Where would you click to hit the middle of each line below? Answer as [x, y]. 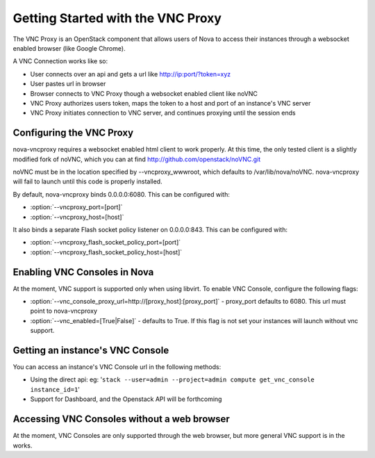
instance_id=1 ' [55, 389]
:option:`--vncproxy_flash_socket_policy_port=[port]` [106, 243]
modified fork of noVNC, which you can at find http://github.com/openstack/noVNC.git [137, 159]
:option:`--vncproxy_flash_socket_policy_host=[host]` [106, 252]
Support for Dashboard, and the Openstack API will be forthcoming [126, 399]
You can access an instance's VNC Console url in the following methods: [117, 367]
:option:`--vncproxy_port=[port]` [76, 207]
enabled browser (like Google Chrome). [69, 48]
